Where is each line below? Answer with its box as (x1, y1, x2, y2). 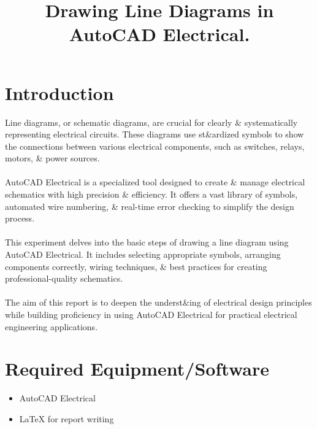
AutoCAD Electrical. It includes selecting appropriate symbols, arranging (5, 248, 281, 261)
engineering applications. (5, 320, 98, 333)
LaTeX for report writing (19, 412, 114, 425)
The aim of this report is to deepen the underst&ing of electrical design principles (5, 296, 312, 309)
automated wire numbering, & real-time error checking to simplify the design (5, 199, 294, 212)
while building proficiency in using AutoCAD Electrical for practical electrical (5, 308, 297, 320)
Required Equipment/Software (5, 356, 269, 381)
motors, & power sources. (5, 152, 100, 164)
